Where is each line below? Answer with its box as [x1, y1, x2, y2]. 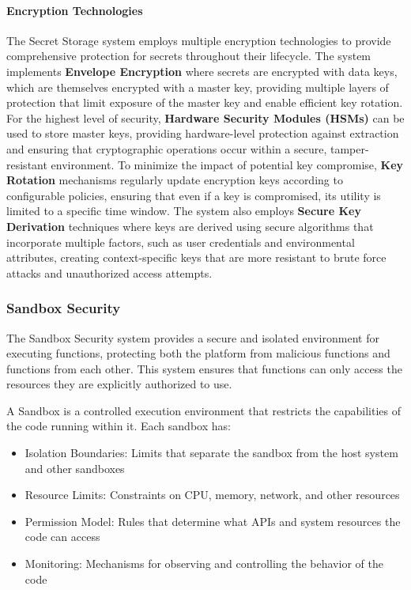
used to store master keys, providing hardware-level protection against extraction [6, 125, 399, 142]
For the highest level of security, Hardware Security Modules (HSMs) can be [6, 109, 405, 126]
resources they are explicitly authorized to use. [6, 376, 232, 392]
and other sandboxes [25, 460, 125, 476]
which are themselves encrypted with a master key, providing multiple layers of [6, 78, 389, 95]
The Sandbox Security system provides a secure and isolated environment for [6, 329, 379, 346]
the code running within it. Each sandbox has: [6, 418, 231, 434]
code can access [25, 528, 100, 545]
